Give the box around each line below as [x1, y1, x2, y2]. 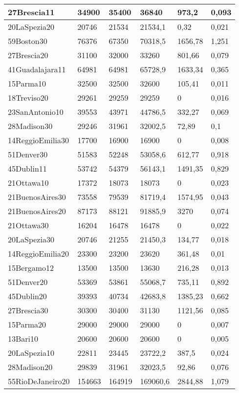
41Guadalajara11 [8, 64, 66, 75]
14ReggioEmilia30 [8, 134, 69, 146]
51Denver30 [8, 149, 48, 160]
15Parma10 [8, 78, 46, 89]
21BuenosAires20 [8, 205, 66, 217]
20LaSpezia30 [8, 234, 54, 245]
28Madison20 [8, 361, 53, 372]
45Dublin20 [8, 290, 47, 302]
